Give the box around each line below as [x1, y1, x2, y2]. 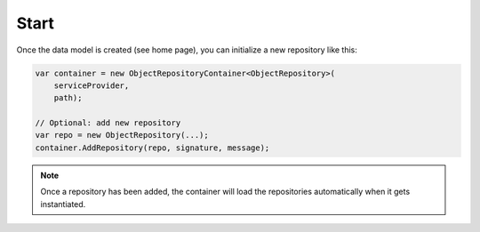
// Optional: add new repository [35, 118, 181, 128]
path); [53, 93, 83, 103]
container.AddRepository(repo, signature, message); [35, 142, 270, 153]
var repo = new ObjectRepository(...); [35, 130, 209, 140]
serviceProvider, [53, 80, 130, 91]
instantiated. [40, 198, 86, 209]
